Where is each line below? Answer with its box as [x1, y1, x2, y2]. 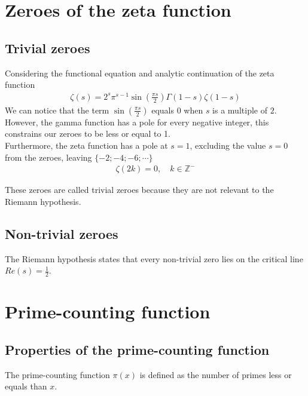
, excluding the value [190, 139, 266, 152]
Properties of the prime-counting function [5, 340, 270, 358]
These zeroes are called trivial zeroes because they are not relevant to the [5, 183, 274, 196]
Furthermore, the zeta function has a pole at [5, 139, 168, 152]
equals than [5, 380, 47, 392]
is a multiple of [212, 103, 267, 116]
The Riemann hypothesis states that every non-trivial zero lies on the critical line [5, 252, 303, 265]
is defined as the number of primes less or [139, 368, 292, 380]
